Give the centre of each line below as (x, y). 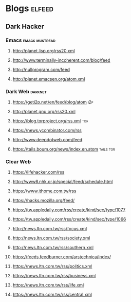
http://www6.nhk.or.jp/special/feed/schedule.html (63, 182)
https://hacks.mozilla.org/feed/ (44, 201)
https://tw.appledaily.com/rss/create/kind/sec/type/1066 (69, 219)
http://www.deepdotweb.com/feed (47, 140)
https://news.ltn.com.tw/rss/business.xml (54, 276)
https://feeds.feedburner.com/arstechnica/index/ (62, 257)
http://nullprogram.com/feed (41, 69)
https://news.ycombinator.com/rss (47, 130)
